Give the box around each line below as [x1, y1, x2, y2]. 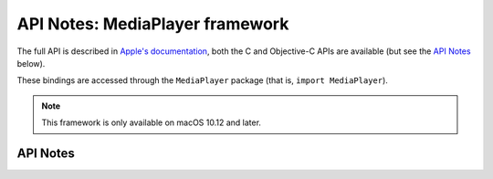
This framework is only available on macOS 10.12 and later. [41, 117, 262, 128]
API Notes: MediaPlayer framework [16, 14, 289, 34]
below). [16, 58, 46, 68]
